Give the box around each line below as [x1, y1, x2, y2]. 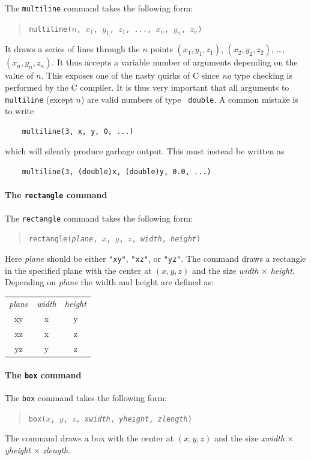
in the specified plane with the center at [5, 264, 152, 276]
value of [5, 69, 34, 82]
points [150, 43, 173, 55]
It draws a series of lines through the [5, 43, 140, 55]
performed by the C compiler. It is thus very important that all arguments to [5, 81, 289, 94]
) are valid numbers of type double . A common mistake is [80, 92, 298, 105]
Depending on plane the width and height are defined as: [5, 276, 214, 288]
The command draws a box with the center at [5, 432, 174, 444]
